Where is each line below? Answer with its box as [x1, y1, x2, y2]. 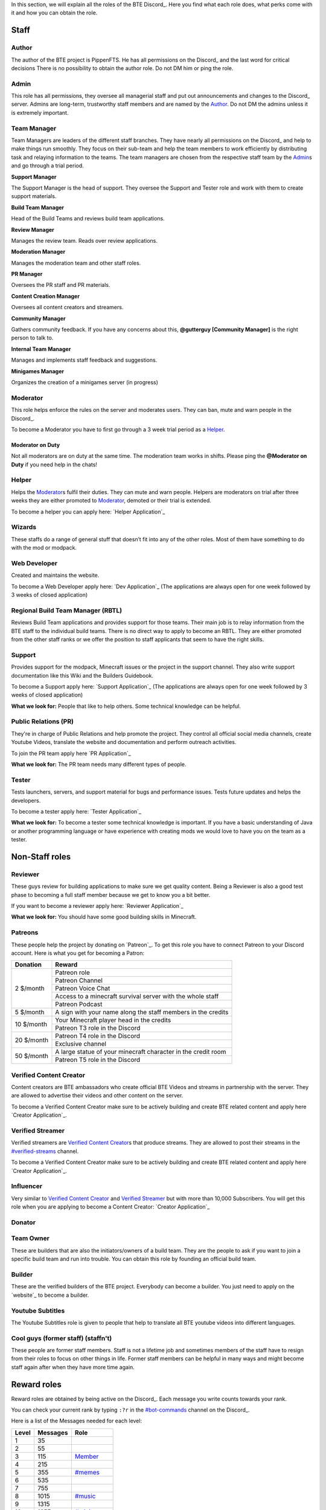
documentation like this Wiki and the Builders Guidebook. [11, 672, 154, 679]
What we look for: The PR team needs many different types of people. [11, 761, 187, 768]
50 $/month [14, 1052, 48, 1060]
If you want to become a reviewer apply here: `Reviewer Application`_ [11, 902, 184, 910]
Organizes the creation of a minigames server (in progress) [11, 378, 158, 386]
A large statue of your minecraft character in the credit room [55, 1048, 226, 1056]
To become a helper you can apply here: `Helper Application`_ [11, 508, 165, 515]
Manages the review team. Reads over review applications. [11, 237, 158, 244]
